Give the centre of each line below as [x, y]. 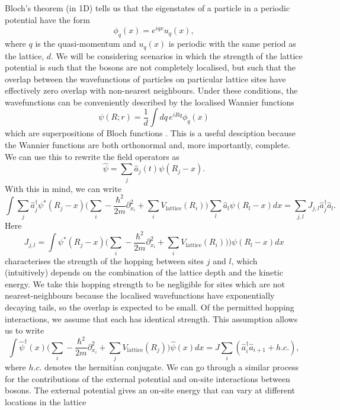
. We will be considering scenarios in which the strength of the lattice [177, 55]
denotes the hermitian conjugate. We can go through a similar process [172, 367]
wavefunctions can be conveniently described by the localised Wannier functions [150, 102]
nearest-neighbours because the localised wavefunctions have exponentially [140, 295]
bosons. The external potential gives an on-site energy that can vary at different [150, 390]
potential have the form [47, 19]
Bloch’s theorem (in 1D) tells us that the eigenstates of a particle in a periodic [147, 8]
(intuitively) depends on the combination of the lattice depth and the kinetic [144, 272]
